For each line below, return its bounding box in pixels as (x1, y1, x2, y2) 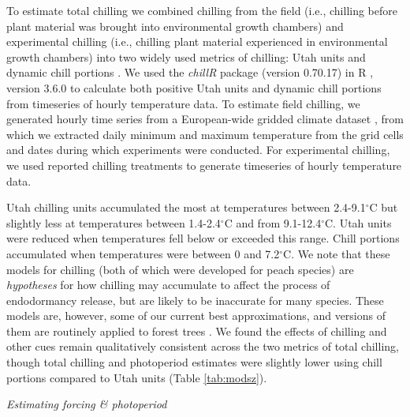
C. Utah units (325, 214, 392, 231)
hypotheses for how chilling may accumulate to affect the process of (6, 276, 330, 293)
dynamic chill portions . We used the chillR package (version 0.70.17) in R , (6, 64, 374, 81)
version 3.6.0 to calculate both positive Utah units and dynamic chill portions (6, 79, 382, 96)
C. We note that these (283, 245, 390, 261)
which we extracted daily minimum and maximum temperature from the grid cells (6, 126, 404, 142)
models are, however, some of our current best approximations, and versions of (6, 307, 386, 324)
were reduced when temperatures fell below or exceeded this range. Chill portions (6, 230, 400, 246)
